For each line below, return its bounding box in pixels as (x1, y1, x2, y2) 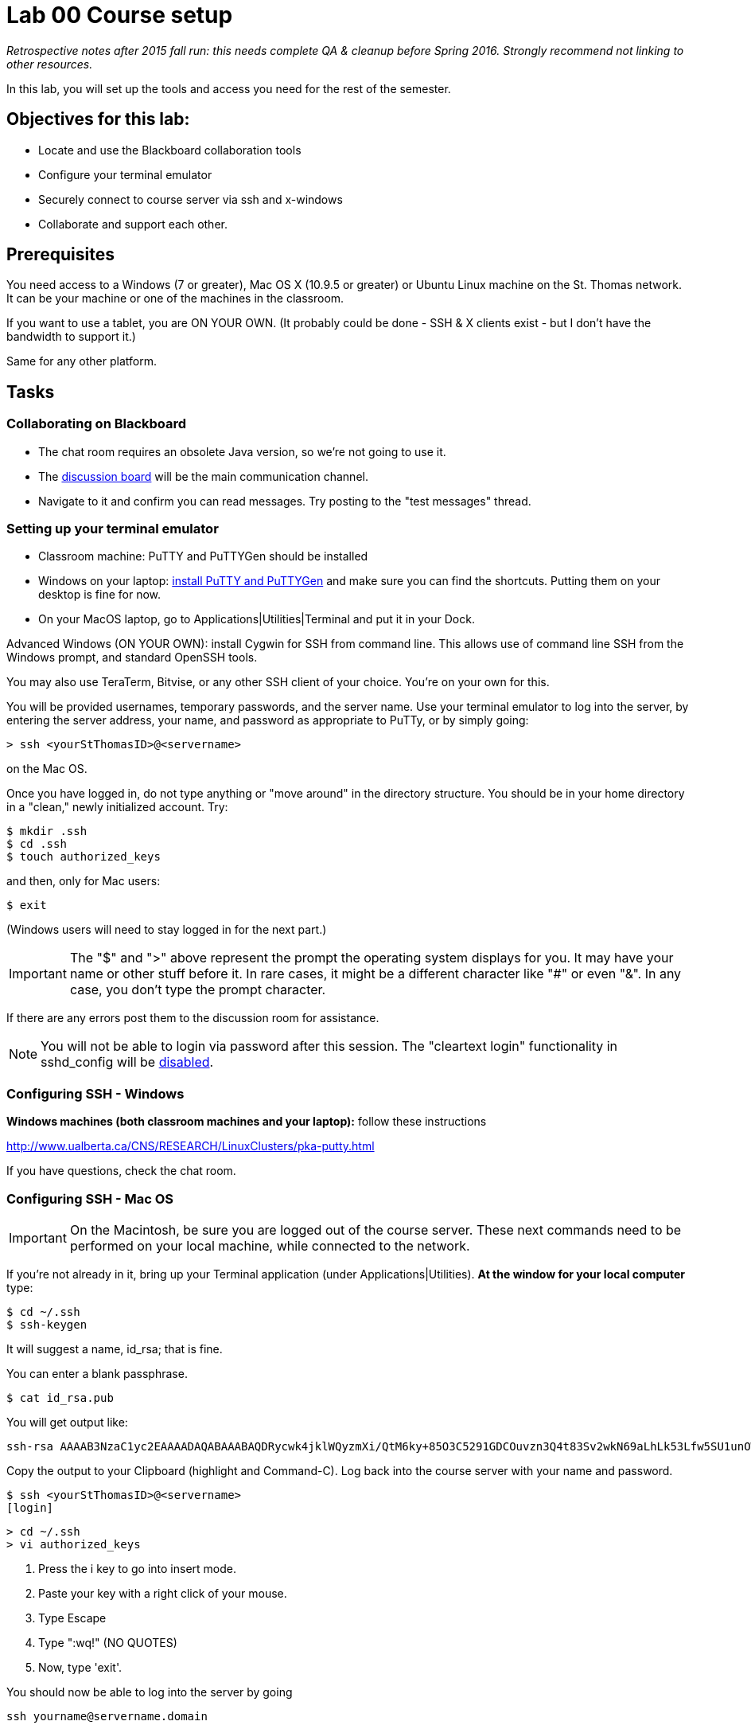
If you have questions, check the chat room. (6, 1164, 236, 1178)
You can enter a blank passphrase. (6, 1366, 188, 1380)
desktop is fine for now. (38, 587, 161, 602)
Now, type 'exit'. (38, 1660, 123, 1674)
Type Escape (38, 1610, 107, 1625)
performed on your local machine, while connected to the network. (69, 1237, 470, 1254)
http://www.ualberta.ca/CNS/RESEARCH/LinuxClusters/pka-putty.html (6, 1139, 375, 1153)
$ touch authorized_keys (6, 850, 161, 864)
